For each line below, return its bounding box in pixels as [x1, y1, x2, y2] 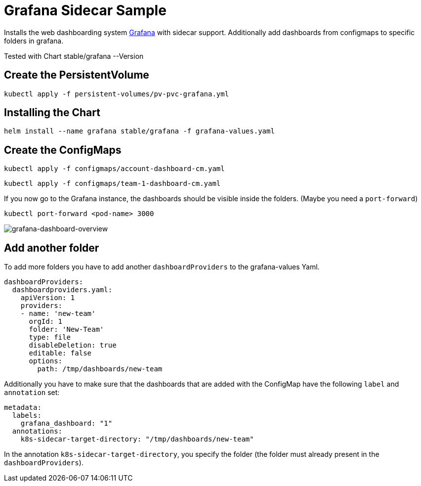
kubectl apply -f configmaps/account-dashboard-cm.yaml [4, 165, 225, 173]
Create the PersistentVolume [4, 69, 149, 82]
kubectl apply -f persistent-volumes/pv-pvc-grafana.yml [4, 89, 229, 98]
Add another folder [4, 241, 99, 254]
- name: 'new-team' [20, 309, 96, 318]
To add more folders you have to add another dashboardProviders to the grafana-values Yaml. [4, 263, 320, 271]
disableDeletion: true [29, 341, 117, 350]
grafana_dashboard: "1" [20, 419, 113, 428]
